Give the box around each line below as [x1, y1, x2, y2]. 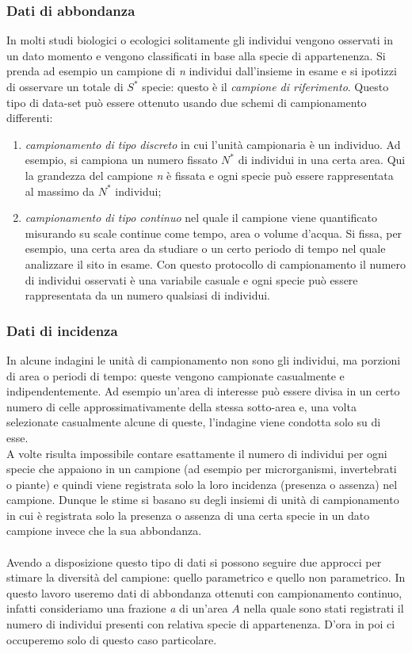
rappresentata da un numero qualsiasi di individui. [25, 287, 270, 304]
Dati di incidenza [6, 320, 118, 340]
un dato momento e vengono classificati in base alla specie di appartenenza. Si [6, 47, 386, 63]
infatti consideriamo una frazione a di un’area [6, 600, 228, 617]
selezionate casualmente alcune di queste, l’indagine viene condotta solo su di [6, 414, 381, 430]
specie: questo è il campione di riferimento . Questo [142, 78, 389, 94]
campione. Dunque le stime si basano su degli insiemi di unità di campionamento [6, 491, 399, 508]
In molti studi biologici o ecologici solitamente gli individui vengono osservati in [6, 32, 394, 48]
